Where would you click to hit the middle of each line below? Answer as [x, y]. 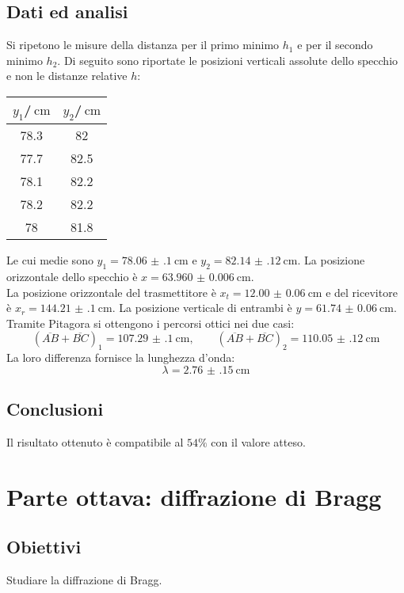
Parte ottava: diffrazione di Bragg [194, 496]
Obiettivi [44, 547]
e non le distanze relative [67, 76]
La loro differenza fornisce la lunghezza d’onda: [121, 357]
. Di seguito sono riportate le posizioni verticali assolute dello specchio [228, 60]
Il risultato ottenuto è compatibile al [95, 441]
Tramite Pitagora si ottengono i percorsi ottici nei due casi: [151, 323]
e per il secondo [335, 45]
